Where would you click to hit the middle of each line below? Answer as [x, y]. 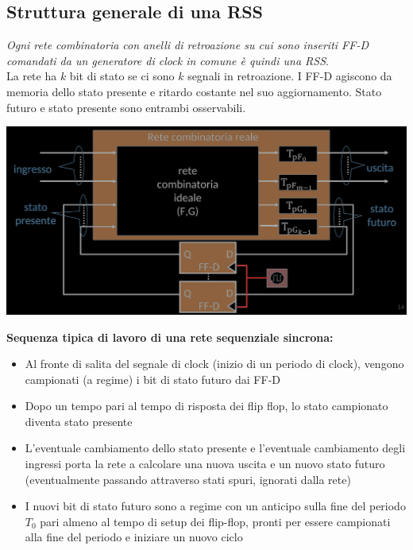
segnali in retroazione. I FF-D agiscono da [290, 76]
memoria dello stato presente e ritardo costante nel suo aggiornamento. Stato [194, 91]
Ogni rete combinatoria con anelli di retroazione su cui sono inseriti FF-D [187, 45]
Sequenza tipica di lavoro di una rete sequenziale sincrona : [170, 337]
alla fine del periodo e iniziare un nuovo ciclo [134, 537]
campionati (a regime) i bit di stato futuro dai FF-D [152, 379]
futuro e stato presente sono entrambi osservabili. [126, 107]
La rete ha [32, 76]
